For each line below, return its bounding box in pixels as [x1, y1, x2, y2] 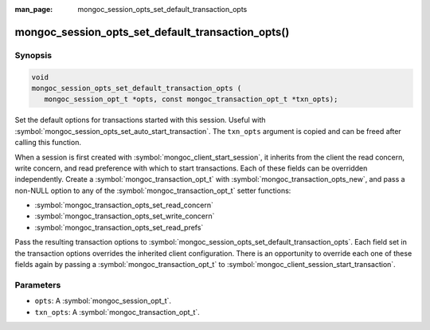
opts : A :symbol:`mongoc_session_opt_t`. [34, 296, 171, 306]
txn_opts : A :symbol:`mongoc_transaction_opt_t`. [34, 307, 201, 316]
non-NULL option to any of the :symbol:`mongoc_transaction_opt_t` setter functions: [14, 186, 291, 195]
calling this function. [14, 138, 81, 147]
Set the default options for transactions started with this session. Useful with [14, 116, 266, 125]
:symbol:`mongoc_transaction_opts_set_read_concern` [34, 200, 214, 210]
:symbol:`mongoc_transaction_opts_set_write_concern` [34, 211, 215, 221]
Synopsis [14, 49, 52, 61]
